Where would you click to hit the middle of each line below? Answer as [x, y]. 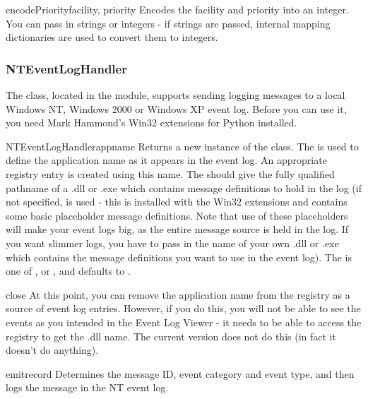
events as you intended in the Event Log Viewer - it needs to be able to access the [184, 322]
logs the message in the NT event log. [87, 387]
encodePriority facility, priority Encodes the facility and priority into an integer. [177, 9]
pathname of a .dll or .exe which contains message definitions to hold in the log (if [184, 187]
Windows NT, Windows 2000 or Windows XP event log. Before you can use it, [176, 108]
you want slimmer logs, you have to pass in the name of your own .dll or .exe [172, 243]
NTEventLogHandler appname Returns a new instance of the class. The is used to [182, 146]
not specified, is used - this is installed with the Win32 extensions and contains [177, 202]
